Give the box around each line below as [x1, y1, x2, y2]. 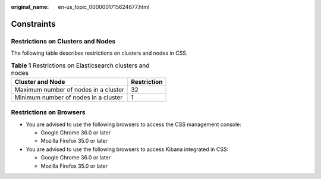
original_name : [11, 4, 49, 10]
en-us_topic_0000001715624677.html [58, 4, 150, 10]
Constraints [11, 18, 56, 29]
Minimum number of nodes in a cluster [14, 93, 123, 101]
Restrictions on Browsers [11, 108, 86, 117]
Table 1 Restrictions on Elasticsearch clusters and [11, 61, 150, 70]
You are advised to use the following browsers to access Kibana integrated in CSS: [26, 146, 229, 153]
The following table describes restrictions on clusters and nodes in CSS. [11, 49, 188, 56]
